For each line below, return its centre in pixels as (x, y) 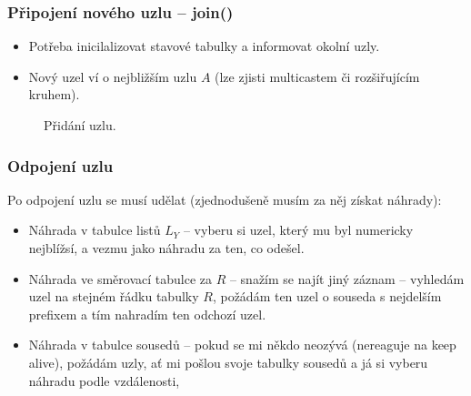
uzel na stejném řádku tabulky (114, 296)
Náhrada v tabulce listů (95, 230)
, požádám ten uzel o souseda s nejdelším (327, 296)
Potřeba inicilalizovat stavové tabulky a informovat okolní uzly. (204, 46)
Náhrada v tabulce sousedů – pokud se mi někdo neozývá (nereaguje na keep (242, 345)
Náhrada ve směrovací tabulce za (120, 278)
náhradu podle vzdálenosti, (104, 380)
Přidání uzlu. (80, 125)
